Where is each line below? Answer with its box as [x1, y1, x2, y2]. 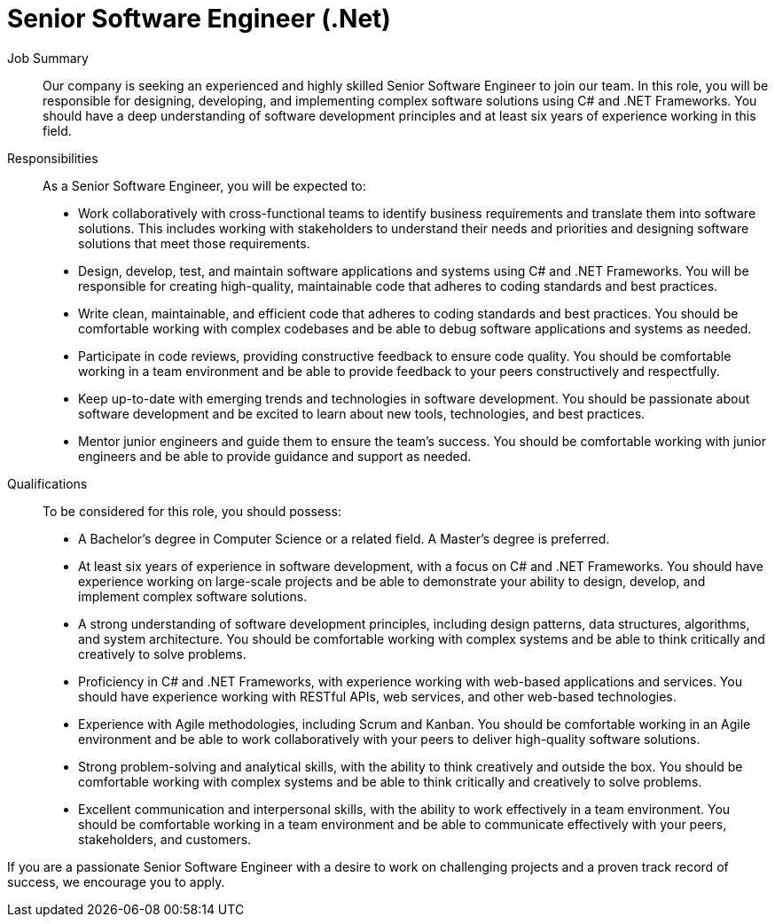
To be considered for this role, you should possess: [43, 503, 341, 519]
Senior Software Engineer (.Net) [7, 4, 391, 34]
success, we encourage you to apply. [7, 873, 225, 889]
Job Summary [7, 50, 89, 66]
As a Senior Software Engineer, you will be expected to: [43, 177, 366, 193]
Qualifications [7, 475, 88, 491]
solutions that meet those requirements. [78, 235, 310, 251]
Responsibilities [7, 150, 98, 166]
